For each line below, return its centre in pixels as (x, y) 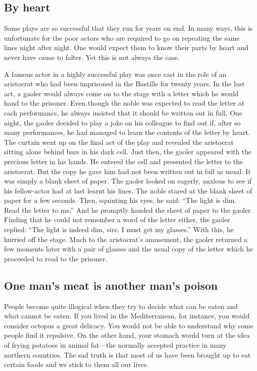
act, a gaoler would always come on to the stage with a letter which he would (121, 93)
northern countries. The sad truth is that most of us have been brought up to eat (127, 354)
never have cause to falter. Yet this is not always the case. (92, 57)
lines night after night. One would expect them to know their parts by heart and (126, 47)
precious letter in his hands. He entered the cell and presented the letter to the (124, 161)
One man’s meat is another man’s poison (111, 285)
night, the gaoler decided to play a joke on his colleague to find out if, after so (122, 122)
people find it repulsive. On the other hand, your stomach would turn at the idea (127, 335)
